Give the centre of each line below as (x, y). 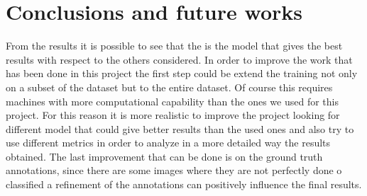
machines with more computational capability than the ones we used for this (172, 101)
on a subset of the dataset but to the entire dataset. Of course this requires (169, 87)
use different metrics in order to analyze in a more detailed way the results (168, 143)
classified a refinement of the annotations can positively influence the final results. (184, 184)
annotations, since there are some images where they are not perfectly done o (174, 170)
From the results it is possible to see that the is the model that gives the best (174, 46)
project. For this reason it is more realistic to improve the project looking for (173, 115)
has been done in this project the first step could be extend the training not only (182, 73)
